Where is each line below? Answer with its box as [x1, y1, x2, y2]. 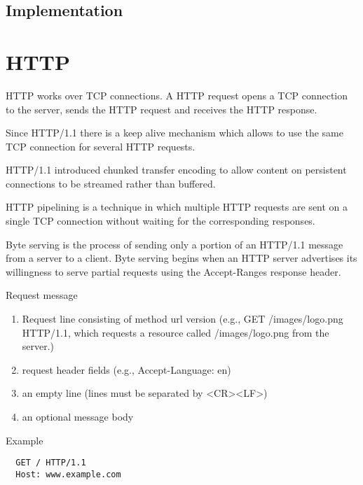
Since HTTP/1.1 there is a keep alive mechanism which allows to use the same [6, 125, 343, 140]
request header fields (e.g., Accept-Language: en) [22, 362, 231, 377]
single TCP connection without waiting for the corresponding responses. [6, 213, 315, 228]
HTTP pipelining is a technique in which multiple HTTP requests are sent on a [6, 199, 348, 214]
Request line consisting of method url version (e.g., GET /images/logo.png [22, 311, 343, 326]
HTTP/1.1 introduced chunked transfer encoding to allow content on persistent [6, 162, 347, 177]
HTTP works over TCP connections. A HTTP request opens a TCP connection [6, 87, 348, 102]
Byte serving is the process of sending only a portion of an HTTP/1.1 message [6, 237, 343, 251]
